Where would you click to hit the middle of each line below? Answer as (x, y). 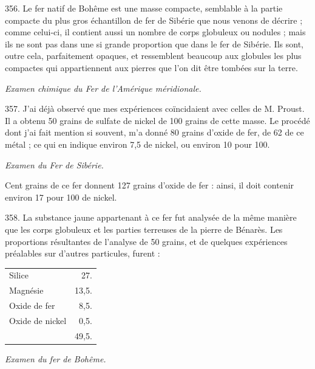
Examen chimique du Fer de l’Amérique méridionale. (103, 88)
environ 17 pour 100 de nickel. (61, 197)
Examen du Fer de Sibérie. (54, 164)
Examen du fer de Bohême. (56, 358)
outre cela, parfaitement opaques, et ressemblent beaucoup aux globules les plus (153, 56)
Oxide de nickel (38, 320)
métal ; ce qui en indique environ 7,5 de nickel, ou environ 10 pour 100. (137, 144)
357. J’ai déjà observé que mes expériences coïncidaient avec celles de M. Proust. (155, 109)
